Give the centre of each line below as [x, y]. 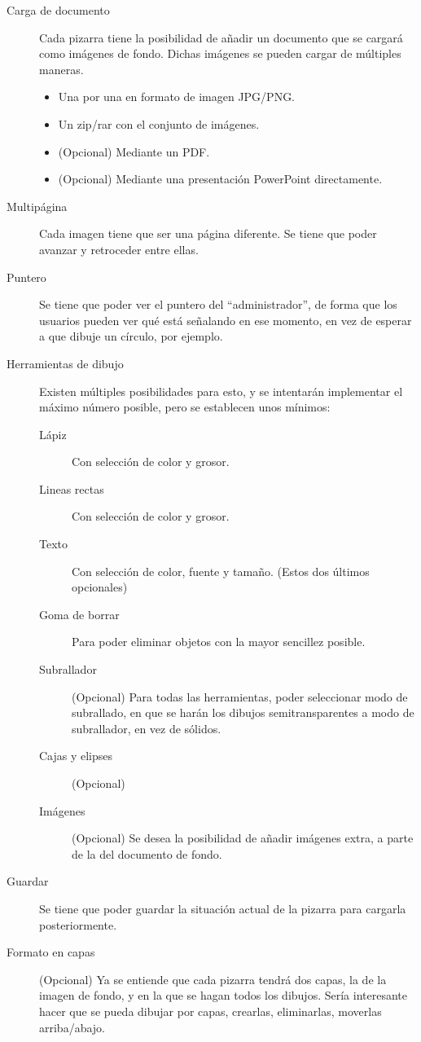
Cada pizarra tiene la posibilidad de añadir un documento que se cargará [221, 37]
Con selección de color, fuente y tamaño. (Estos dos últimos [221, 571]
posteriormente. [78, 924]
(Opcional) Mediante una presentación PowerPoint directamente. [220, 179]
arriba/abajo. [72, 1027]
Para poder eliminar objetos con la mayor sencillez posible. [219, 642]
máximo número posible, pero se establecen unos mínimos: [185, 407]
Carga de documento [58, 10]
